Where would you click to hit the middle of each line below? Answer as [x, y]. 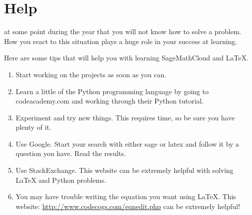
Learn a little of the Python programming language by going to [112, 91]
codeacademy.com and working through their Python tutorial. [110, 101]
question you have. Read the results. [71, 153]
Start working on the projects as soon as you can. [91, 74]
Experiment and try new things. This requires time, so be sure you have [125, 117]
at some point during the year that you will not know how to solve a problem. [123, 31]
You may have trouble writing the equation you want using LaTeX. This [126, 196]
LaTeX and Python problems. [61, 180]
